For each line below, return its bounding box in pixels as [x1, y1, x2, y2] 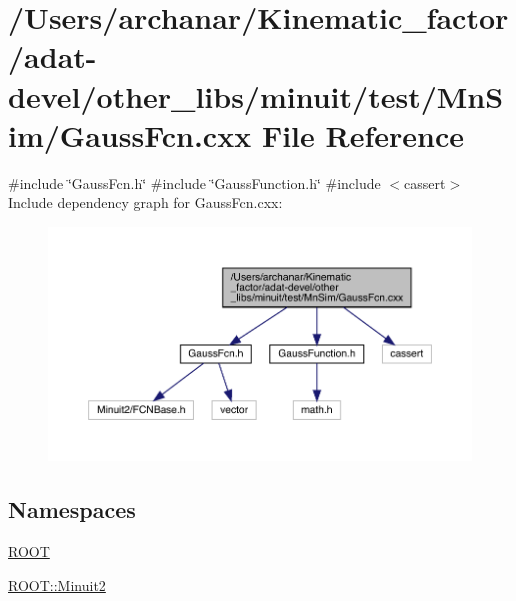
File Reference [261, 114, 464, 155]
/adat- [8, 36, 97, 77]
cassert [404, 172, 446, 193]
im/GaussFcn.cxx [8, 114, 252, 155]
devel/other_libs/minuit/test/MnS [8, 75, 504, 116]
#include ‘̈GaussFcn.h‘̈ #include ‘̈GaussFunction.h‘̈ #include [8, 172, 381, 193]
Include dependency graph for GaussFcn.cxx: [8, 192, 283, 213]
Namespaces [8, 494, 136, 525]
